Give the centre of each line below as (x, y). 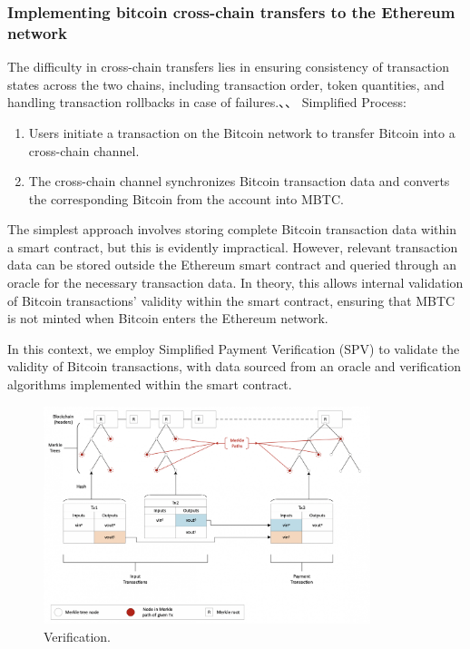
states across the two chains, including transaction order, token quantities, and (226, 84)
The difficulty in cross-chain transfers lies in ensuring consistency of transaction (228, 67)
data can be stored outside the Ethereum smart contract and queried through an (232, 265)
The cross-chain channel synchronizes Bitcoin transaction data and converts (239, 181)
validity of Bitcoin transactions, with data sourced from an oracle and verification (234, 366)
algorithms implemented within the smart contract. (150, 384)
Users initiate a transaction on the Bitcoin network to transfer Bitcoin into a (242, 132)
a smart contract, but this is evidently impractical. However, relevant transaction (233, 246)
